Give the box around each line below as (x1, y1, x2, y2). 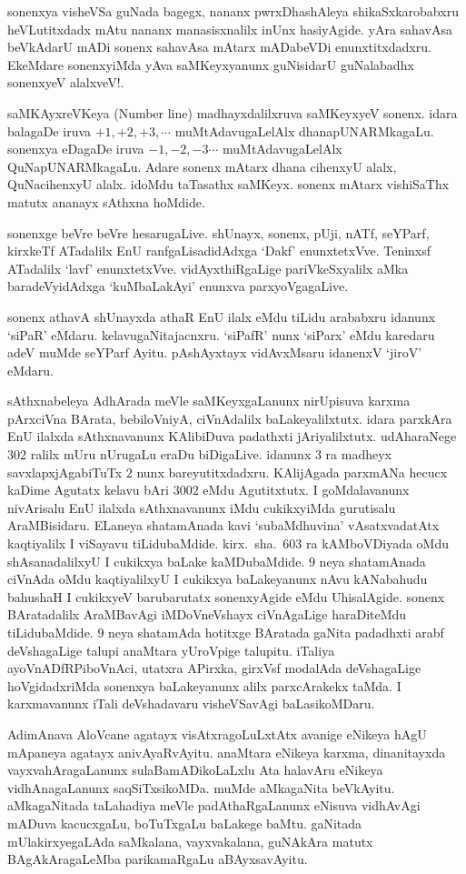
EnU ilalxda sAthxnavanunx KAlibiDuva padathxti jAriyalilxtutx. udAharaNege (7, 427, 457, 446)
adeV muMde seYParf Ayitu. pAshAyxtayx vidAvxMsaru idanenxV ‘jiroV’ (7, 343, 422, 362)
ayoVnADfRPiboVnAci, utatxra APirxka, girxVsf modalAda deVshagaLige (7, 658, 421, 678)
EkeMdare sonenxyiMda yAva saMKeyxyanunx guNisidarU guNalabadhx (7, 55, 414, 74)
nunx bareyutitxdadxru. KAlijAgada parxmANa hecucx (136, 462, 448, 481)
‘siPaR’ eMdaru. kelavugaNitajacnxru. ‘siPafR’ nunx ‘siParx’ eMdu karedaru (7, 325, 435, 344)
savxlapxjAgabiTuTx (7, 462, 123, 481)
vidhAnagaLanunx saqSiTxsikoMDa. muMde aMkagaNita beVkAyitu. (7, 778, 395, 797)
